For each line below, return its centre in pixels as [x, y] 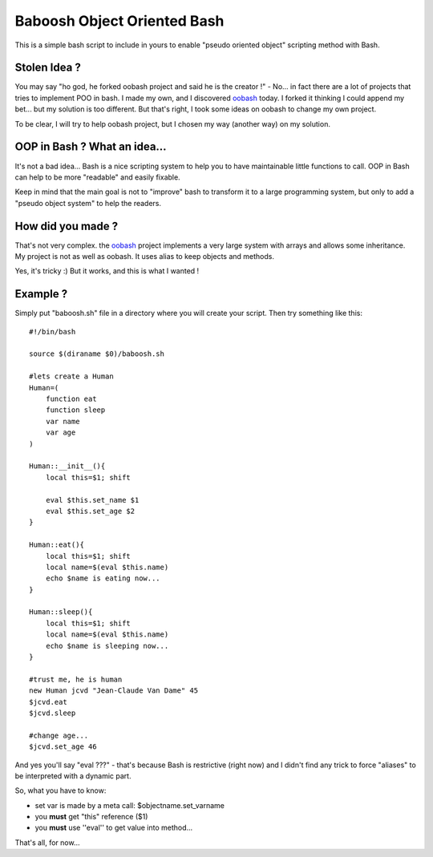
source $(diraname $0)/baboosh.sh [97, 354]
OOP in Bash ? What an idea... [91, 147]
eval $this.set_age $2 [90, 511]
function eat [71, 399]
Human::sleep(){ [61, 612]
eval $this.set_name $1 [92, 500]
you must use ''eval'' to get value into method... [114, 828]
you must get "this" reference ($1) [91, 817]
